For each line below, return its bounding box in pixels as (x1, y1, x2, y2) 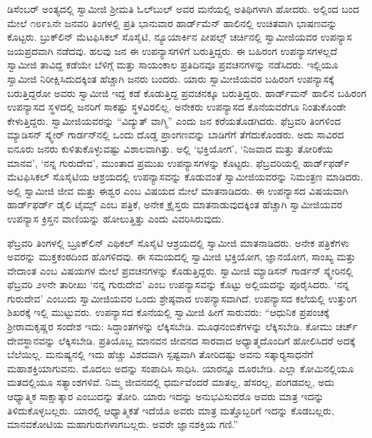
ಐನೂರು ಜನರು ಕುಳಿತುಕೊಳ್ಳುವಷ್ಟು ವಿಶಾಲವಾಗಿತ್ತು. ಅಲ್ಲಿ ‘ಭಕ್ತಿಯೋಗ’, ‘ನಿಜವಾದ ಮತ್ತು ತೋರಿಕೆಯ (7, 141, 333, 156)
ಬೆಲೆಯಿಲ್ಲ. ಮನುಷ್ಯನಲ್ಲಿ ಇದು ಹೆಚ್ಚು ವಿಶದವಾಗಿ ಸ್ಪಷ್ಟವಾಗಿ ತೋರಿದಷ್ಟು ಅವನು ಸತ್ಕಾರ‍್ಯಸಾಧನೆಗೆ (7, 347, 314, 362)
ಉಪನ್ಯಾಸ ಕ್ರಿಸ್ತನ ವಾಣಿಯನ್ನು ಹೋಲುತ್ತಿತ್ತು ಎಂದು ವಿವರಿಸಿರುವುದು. (7, 210, 224, 225)
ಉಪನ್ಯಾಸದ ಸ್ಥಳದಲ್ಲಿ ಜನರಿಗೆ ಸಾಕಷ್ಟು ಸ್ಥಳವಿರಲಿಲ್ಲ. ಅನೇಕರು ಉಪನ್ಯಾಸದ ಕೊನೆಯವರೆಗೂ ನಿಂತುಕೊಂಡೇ (7, 99, 346, 114)
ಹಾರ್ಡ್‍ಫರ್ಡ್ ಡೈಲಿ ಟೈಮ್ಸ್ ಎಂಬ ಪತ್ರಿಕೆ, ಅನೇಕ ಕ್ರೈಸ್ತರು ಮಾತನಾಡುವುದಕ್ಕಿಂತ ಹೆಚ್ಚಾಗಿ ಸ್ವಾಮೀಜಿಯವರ (7, 197, 343, 212)
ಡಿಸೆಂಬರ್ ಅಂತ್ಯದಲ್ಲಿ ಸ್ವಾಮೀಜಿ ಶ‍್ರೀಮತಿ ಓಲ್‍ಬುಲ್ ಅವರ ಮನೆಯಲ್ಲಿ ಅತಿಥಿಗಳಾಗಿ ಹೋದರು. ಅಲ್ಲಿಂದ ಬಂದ (7, 1, 360, 16)
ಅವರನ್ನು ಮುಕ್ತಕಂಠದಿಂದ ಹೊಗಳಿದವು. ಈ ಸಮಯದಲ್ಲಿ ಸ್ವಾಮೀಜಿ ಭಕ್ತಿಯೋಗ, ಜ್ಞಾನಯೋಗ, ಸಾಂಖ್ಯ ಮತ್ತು (7, 249, 356, 264)
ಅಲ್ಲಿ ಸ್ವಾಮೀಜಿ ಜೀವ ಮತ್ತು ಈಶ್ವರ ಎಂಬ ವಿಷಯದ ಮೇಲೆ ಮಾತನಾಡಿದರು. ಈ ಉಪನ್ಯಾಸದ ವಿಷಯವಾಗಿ (7, 183, 348, 198)
